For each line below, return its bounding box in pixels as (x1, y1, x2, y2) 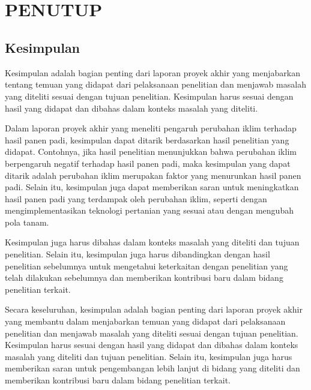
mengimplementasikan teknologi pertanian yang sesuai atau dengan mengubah (5, 204, 294, 217)
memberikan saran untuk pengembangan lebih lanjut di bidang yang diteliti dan (5, 362, 300, 374)
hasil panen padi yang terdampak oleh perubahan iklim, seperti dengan (5, 192, 267, 205)
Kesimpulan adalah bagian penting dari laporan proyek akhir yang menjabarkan (5, 66, 300, 79)
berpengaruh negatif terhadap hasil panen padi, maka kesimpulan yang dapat (5, 157, 291, 169)
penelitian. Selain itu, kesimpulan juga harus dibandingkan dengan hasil (5, 248, 270, 260)
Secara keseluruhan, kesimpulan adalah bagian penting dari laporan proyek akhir (5, 303, 303, 316)
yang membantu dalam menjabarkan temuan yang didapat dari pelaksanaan (5, 315, 286, 328)
